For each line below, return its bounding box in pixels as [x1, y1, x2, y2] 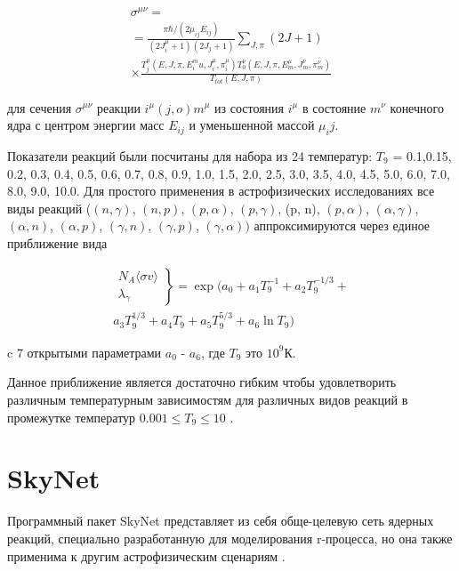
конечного [390, 98, 444, 117]
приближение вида [7, 233, 108, 252]
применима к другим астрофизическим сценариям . [7, 546, 286, 565]
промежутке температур [7, 407, 136, 426]
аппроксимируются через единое [254, 216, 431, 235]
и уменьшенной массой [189, 116, 315, 134]
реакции [97, 98, 141, 117]
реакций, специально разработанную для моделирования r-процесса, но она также [7, 528, 453, 547]
